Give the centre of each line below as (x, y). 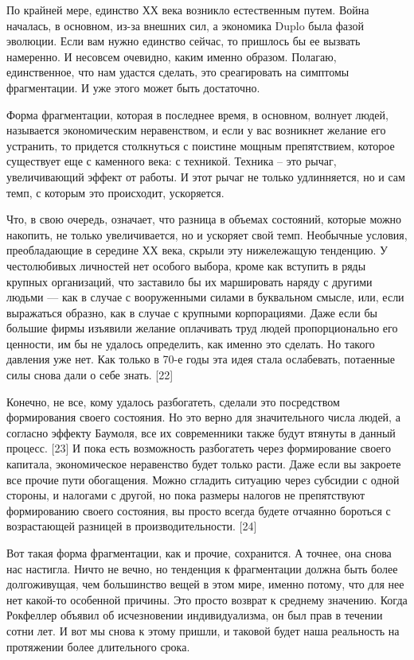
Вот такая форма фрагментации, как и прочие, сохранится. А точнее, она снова (199, 553)
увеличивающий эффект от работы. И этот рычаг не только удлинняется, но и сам (206, 176)
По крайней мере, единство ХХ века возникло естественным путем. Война (188, 10)
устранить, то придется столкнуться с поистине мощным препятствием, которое (201, 145)
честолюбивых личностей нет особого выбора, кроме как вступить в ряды (186, 265)
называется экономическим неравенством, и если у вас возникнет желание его (196, 130)
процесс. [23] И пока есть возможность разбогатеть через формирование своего (199, 448)
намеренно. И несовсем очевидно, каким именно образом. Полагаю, (172, 56)
